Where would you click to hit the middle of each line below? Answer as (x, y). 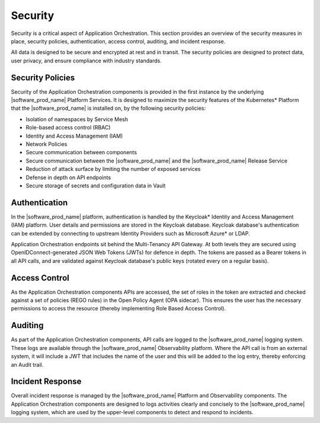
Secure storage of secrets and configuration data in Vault (96, 185)
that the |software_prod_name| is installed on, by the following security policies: (108, 108)
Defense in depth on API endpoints (68, 177)
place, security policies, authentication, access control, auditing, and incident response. (118, 41)
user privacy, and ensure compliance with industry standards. (87, 61)
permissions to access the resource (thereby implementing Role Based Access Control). (119, 308)
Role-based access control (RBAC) (68, 128)
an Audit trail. (27, 364)
